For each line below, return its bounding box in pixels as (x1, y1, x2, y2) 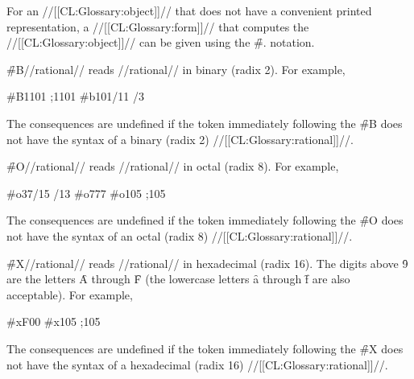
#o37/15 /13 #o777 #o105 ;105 (6, 184, 166, 201)
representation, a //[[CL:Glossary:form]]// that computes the (6, 18, 309, 35)
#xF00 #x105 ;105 (6, 313, 101, 330)
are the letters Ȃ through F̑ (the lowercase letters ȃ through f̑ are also (6, 270, 350, 287)
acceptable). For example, (6, 286, 133, 303)
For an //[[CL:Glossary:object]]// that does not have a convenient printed (6, 2, 372, 19)
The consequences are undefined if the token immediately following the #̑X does (6, 340, 404, 356)
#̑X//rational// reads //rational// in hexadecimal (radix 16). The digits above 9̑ (6, 254, 408, 271)
